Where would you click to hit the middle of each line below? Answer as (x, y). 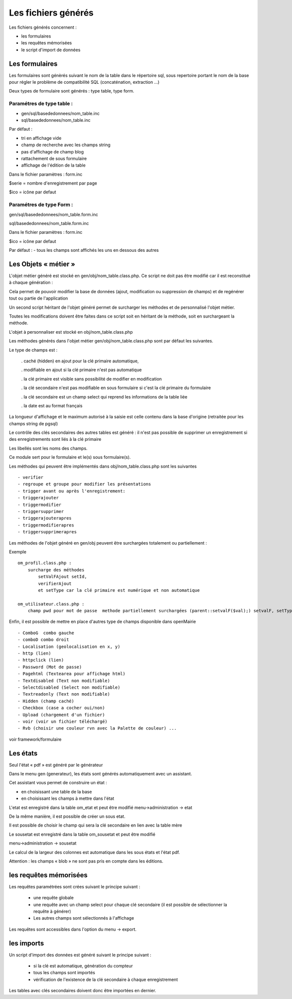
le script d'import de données (51, 50)
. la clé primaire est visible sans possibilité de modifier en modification (91, 379)
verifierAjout (55, 584)
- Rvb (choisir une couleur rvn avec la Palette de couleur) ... (97, 728)
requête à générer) (52, 911)
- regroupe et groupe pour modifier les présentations (84, 484)
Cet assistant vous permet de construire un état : (58, 783)
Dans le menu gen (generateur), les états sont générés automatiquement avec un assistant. (100, 774)
